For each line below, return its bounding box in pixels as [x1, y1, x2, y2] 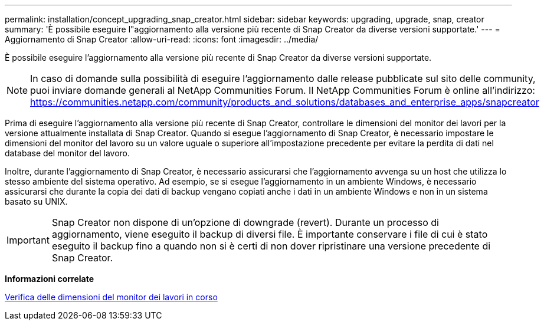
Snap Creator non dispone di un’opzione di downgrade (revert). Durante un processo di [51, 216, 439, 228]
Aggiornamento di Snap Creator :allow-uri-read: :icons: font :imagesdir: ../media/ [5, 34, 319, 44]
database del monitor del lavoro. [5, 148, 130, 158]
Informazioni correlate [5, 274, 94, 284]
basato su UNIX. [5, 196, 68, 206]
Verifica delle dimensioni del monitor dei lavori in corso [5, 292, 218, 302]
